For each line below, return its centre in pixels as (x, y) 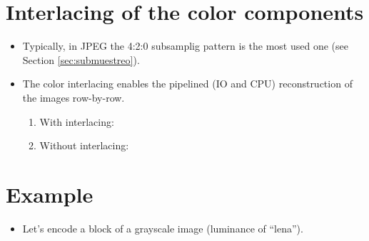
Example (50, 194)
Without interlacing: (84, 145)
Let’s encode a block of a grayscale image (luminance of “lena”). (163, 228)
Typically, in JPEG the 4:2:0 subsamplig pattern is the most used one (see (185, 46)
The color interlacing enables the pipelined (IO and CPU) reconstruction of (187, 84)
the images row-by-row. (74, 97)
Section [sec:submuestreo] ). (81, 59)
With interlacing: (77, 121)
